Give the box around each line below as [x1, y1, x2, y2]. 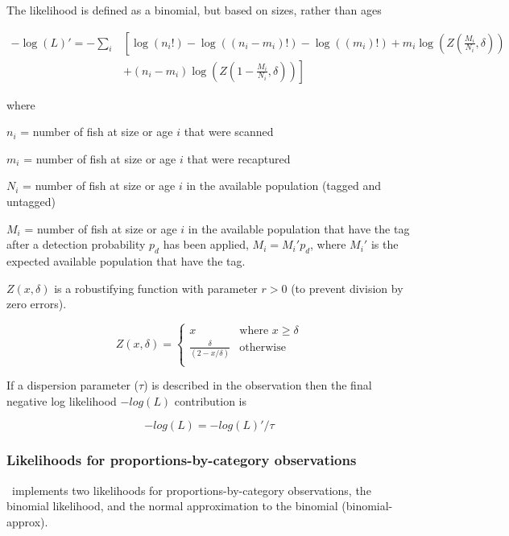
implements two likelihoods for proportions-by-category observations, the [11, 481, 371, 498]
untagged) [6, 193, 56, 210]
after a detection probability [6, 236, 146, 253]
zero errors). [6, 295, 67, 312]
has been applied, [163, 236, 249, 253]
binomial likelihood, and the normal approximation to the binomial [6, 497, 338, 514]
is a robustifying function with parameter [54, 279, 258, 296]
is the [370, 236, 399, 253]
